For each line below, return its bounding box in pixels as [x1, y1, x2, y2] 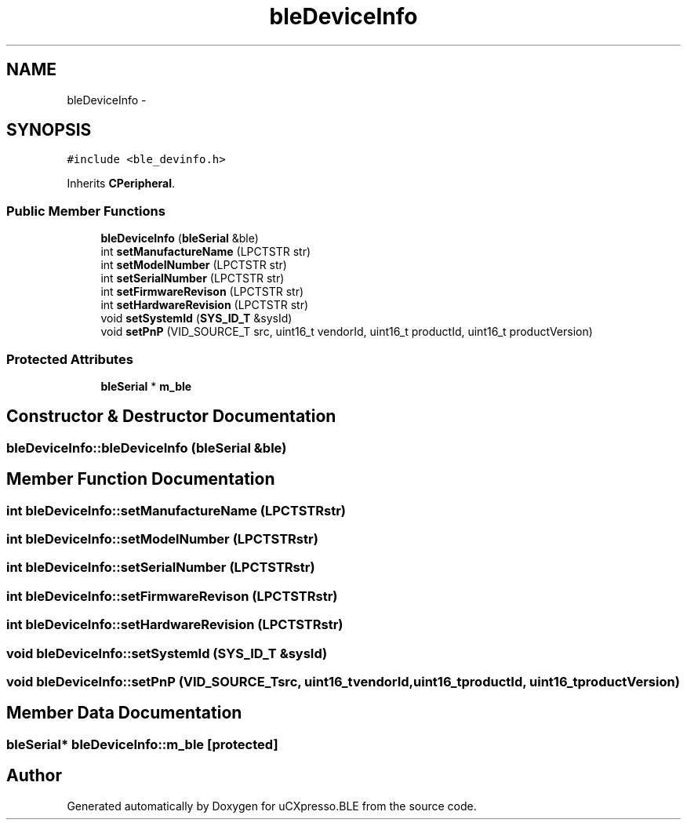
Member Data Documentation [6, 703, 242, 723]
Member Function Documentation [6, 469, 275, 489]
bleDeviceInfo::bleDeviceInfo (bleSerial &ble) [6, 439, 287, 456]
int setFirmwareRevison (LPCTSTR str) [100, 285, 304, 299]
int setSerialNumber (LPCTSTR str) [100, 271, 285, 286]
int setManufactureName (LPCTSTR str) [100, 245, 311, 259]
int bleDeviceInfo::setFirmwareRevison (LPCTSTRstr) [6, 588, 338, 604]
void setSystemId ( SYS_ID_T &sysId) [100, 311, 293, 326]
